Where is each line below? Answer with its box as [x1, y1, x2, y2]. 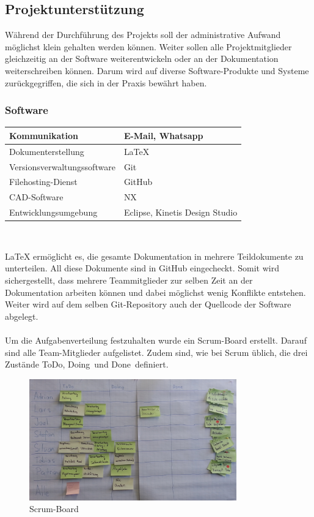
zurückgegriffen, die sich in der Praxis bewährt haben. [5, 76, 207, 89]
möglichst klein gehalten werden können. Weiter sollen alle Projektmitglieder [5, 40, 292, 53]
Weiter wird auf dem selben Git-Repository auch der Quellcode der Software [5, 298, 291, 311]
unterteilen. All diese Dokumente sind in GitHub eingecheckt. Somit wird [5, 262, 279, 274]
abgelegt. [5, 309, 38, 322]
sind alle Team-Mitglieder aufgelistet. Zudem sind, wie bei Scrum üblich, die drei [5, 345, 308, 358]
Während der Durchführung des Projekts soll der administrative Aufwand [5, 28, 281, 41]
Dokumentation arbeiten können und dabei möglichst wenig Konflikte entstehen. [5, 285, 306, 298]
